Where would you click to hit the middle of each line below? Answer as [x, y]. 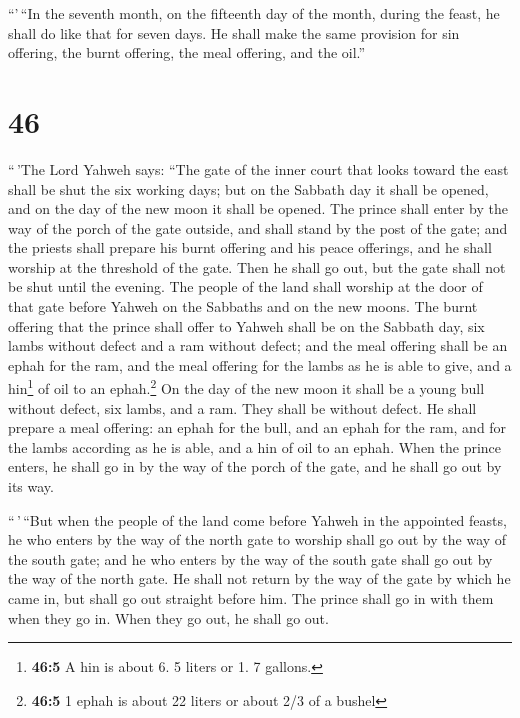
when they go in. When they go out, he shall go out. [168, 617]
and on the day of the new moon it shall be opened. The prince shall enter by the [258, 208]
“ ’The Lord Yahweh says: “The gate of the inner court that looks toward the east [258, 168]
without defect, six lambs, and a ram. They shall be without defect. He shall [242, 407]
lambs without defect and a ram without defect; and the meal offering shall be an [258, 345]
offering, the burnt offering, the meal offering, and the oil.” [187, 52]
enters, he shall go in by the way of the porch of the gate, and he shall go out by [255, 466]
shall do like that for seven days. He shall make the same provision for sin [234, 32]
